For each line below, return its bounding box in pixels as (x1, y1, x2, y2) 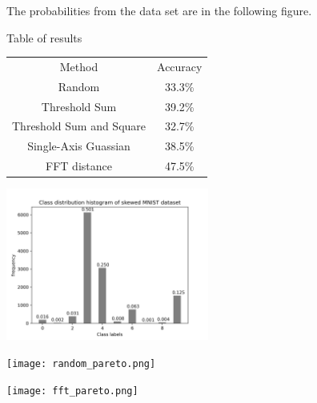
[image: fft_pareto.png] (6, 385, 138, 397)
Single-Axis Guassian (27, 138, 130, 154)
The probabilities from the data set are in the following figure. (6, 2, 312, 18)
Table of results (6, 29, 82, 46)
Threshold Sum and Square (12, 118, 146, 134)
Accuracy (157, 58, 203, 74)
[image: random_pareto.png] (6, 357, 156, 369)
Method (59, 58, 98, 74)
